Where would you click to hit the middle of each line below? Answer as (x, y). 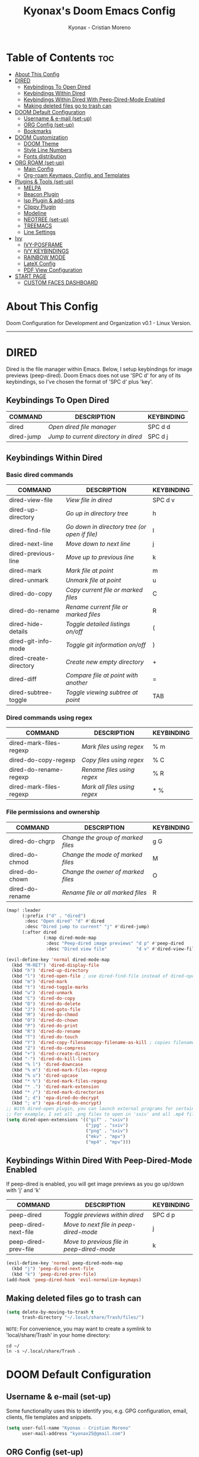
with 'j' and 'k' (23, 1190)
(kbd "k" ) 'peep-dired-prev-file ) (54, 1274)
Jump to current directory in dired (95, 437)
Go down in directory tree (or (106, 527)
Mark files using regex (113, 747)
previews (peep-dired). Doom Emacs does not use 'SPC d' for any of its (94, 375)
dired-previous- (32, 554)
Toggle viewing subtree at (102, 692)
